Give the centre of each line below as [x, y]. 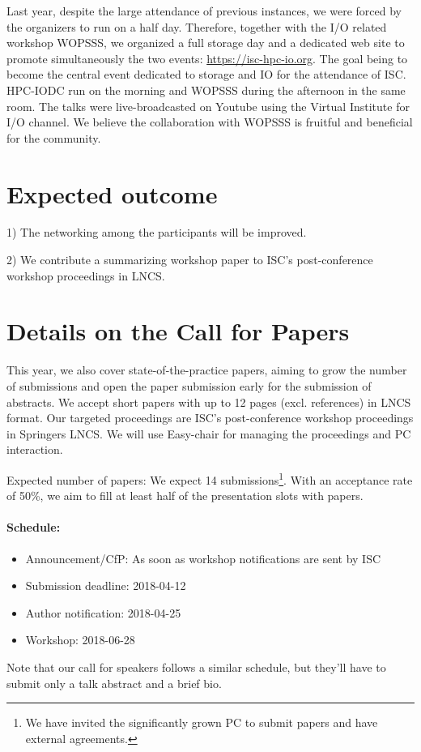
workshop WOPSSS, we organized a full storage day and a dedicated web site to [206, 43]
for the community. [54, 137]
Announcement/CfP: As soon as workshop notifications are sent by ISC [203, 558]
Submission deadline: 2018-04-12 [106, 585]
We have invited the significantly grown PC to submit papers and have [202, 722]
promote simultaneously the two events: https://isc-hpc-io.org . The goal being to [207, 58]
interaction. [35, 449]
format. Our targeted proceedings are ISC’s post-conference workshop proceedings [210, 418]
